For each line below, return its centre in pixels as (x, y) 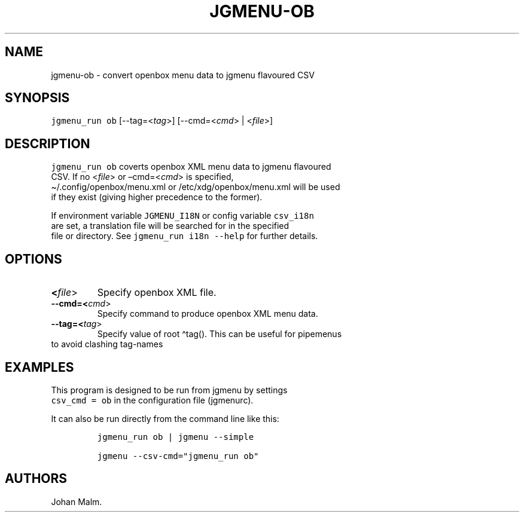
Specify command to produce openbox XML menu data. (208, 314)
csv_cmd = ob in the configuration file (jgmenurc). (152, 400)
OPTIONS (33, 259)
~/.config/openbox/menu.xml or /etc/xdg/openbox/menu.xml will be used (196, 187)
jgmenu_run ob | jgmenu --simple (176, 437)
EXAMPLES (39, 367)
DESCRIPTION (48, 143)
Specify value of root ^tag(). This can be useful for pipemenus (220, 334)
